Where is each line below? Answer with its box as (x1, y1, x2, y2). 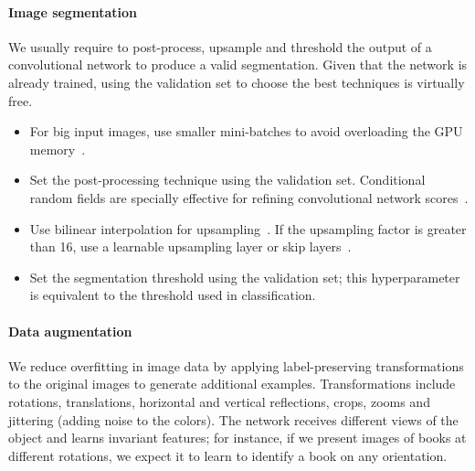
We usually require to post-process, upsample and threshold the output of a (8, 37, 432, 56)
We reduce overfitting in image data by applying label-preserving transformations (8, 356, 464, 375)
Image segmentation (8, 2, 138, 21)
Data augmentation (8, 321, 132, 340)
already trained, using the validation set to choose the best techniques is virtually (8, 72, 465, 91)
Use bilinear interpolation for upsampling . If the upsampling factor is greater (29, 219, 467, 238)
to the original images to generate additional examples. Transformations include (8, 374, 456, 393)
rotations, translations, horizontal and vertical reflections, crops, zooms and (8, 391, 430, 411)
